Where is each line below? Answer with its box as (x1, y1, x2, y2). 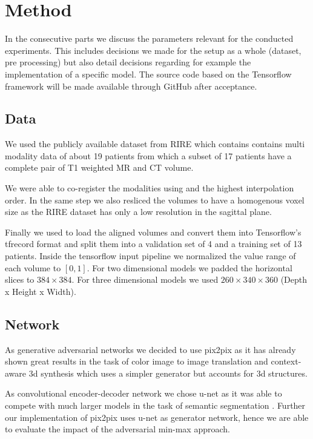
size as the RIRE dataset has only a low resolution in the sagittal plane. (5, 205, 272, 218)
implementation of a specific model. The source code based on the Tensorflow (5, 67, 292, 80)
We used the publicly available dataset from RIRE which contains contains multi (5, 137, 305, 150)
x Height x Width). (5, 285, 76, 297)
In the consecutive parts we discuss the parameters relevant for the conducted (5, 32, 294, 45)
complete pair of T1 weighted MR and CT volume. (5, 161, 194, 174)
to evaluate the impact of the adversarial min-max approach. (5, 423, 230, 435)
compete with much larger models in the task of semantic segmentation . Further (5, 399, 306, 411)
